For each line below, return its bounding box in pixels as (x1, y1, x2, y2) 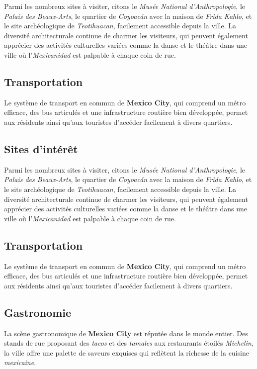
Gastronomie (4, 304, 72, 320)
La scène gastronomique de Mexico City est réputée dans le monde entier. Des (4, 328, 248, 338)
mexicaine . (4, 357, 36, 368)
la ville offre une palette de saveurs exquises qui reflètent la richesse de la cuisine (4, 347, 249, 358)
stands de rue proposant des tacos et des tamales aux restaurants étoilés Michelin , (4, 338, 254, 348)
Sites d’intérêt (4, 141, 78, 156)
